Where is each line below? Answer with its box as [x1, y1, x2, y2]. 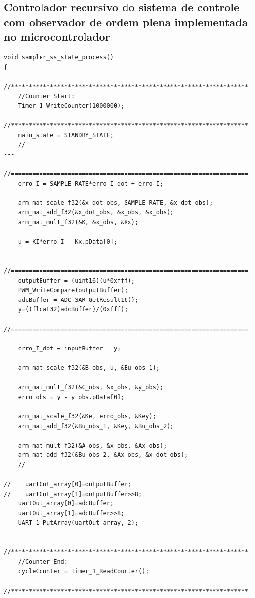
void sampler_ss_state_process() [4, 53, 114, 61]
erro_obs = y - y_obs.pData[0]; [18, 393, 125, 400]
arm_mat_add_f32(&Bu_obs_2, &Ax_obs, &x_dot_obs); [18, 451, 188, 459]
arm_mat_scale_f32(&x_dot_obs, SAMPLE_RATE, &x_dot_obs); [18, 199, 213, 206]
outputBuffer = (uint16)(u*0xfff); [18, 277, 135, 284]
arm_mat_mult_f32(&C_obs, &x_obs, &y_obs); [18, 384, 164, 391]
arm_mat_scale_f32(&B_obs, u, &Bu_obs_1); [18, 364, 160, 371]
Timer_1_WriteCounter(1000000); [18, 102, 125, 109]
